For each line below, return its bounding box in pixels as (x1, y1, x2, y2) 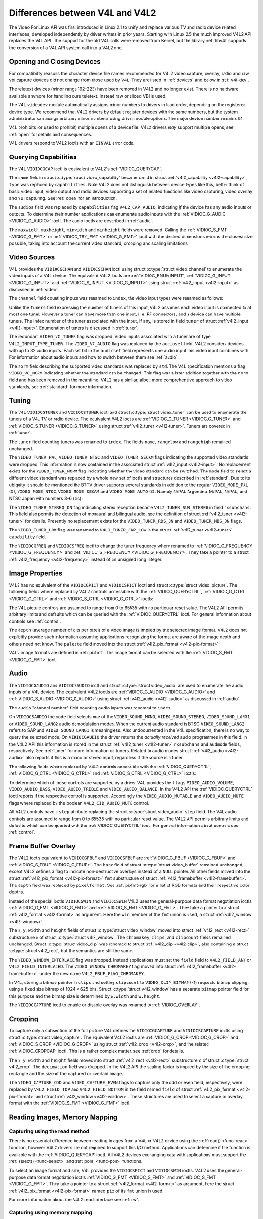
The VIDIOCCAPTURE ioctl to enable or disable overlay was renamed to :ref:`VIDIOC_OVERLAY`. (9, 1002, 200, 1008)
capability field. (9, 534, 46, 540)
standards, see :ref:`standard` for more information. (9, 384, 113, 390)
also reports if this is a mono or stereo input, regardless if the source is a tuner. (25, 755, 184, 761)
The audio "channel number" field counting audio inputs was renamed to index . (9, 705, 172, 710)
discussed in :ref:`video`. (9, 287, 59, 293)
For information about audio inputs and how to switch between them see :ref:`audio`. (9, 354, 179, 360)
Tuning (9, 396, 31, 405)
